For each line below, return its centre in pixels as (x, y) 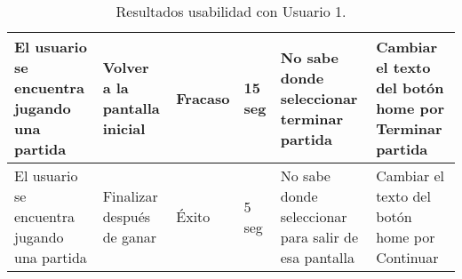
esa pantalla (317, 257)
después (127, 216)
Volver (126, 67)
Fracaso (203, 98)
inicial (124, 128)
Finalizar (130, 196)
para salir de (319, 237)
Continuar (407, 257)
